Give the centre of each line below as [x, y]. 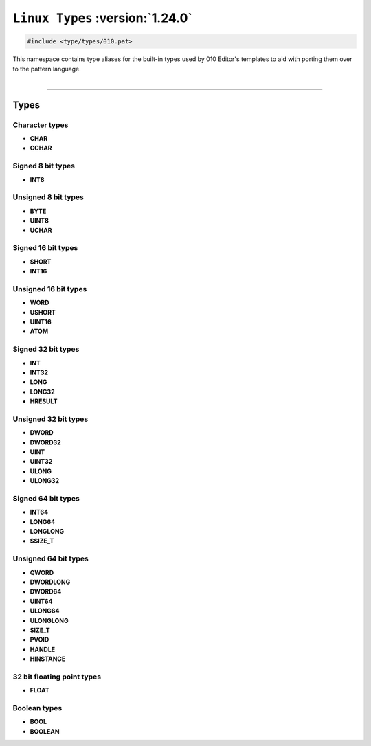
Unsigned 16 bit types [50, 289]
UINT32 [41, 462]
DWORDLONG [50, 582]
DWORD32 [45, 442]
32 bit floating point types [57, 677]
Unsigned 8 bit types [48, 197]
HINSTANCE [48, 659]
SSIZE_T [42, 541]
